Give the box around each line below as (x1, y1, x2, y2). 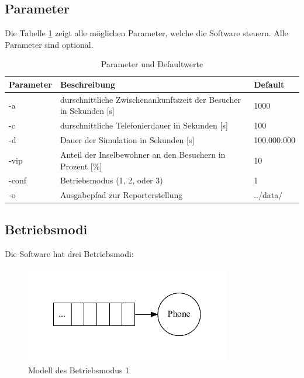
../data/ (254, 189, 283, 201)
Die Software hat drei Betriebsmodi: (5, 247, 134, 259)
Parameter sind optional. (5, 38, 94, 50)
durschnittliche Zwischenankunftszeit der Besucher (60, 93, 241, 105)
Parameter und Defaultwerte (101, 58, 203, 70)
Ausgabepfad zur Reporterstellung (60, 189, 183, 201)
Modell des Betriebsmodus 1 (28, 363, 130, 376)
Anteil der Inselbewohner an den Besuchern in (60, 148, 226, 160)
